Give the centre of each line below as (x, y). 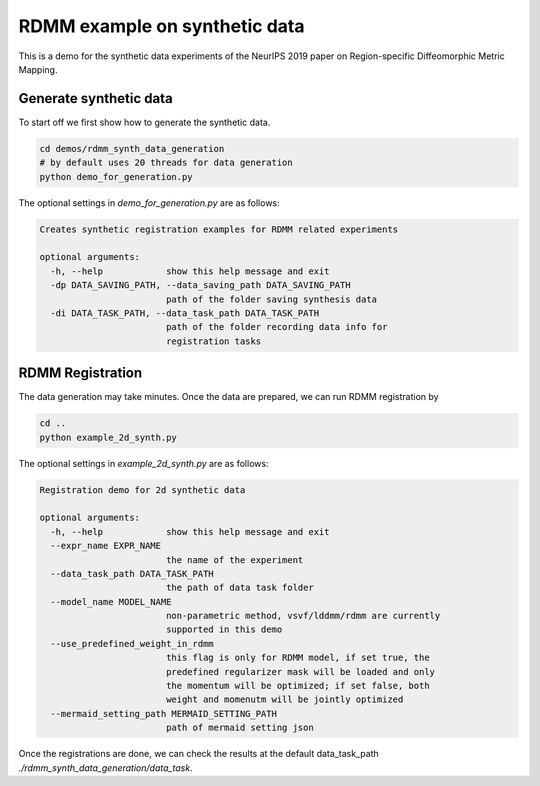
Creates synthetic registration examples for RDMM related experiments (219, 229)
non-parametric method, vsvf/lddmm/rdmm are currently (303, 616)
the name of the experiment (234, 559)
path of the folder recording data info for (276, 327)
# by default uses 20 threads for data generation (166, 163)
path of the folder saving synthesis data (271, 299)
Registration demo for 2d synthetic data (142, 489)
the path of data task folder (239, 588)
